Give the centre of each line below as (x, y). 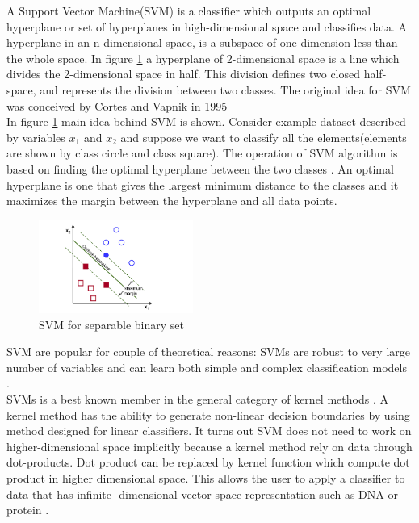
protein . (28, 510)
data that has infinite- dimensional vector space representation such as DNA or (202, 494)
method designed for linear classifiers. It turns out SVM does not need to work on (209, 431)
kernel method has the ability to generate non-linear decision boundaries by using (208, 414)
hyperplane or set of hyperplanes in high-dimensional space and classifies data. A (207, 26)
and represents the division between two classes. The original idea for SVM (225, 89)
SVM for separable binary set (111, 324)
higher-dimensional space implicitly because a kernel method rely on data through (209, 446)
